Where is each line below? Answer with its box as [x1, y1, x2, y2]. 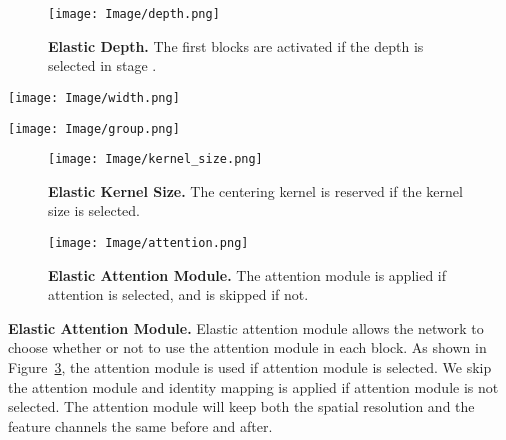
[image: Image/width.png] [8, 90, 180, 105]
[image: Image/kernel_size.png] [48, 152, 263, 167]
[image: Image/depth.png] [48, 7, 220, 21]
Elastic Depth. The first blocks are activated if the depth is [48, 35, 424, 56]
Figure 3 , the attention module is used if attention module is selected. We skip [8, 357, 492, 378]
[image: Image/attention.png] [48, 236, 249, 250]
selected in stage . [48, 55, 157, 76]
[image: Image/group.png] [8, 121, 180, 136]
